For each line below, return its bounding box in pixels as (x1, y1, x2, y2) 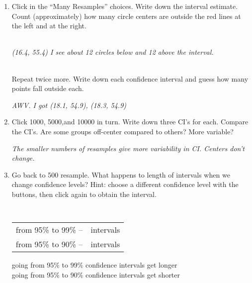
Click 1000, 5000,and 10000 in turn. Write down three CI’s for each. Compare (11, 116, 249, 127)
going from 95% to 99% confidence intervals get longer (11, 260, 177, 270)
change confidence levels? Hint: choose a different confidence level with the (11, 179, 239, 189)
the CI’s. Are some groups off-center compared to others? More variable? (11, 126, 234, 136)
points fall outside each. (11, 83, 84, 94)
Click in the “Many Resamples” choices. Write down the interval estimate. (11, 1, 238, 11)
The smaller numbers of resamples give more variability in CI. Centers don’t (11, 143, 245, 153)
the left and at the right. (11, 20, 86, 31)
